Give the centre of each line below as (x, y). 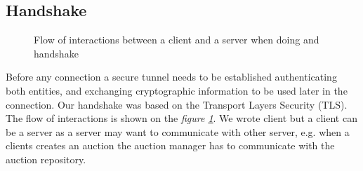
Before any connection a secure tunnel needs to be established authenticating (171, 77)
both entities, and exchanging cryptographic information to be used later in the (177, 90)
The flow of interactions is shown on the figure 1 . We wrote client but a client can (181, 118)
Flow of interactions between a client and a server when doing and (177, 40)
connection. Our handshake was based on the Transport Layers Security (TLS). (177, 104)
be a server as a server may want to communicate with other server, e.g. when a (178, 131)
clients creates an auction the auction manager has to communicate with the (170, 145)
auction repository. (46, 159)
